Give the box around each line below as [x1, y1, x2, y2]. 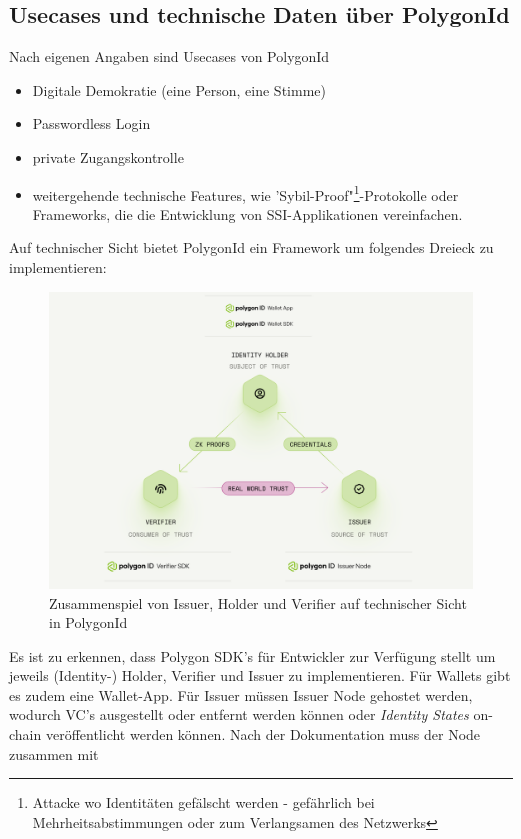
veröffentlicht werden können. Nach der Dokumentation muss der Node [45, 724, 481, 745]
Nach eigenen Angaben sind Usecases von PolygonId [9, 46, 330, 67]
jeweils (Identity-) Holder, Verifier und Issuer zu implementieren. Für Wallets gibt [9, 665, 511, 686]
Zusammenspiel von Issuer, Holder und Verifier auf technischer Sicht [49, 592, 467, 613]
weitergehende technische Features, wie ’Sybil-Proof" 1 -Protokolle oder [32, 181, 459, 205]
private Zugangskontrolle [32, 146, 184, 167]
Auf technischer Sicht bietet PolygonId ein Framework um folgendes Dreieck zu [9, 237, 494, 258]
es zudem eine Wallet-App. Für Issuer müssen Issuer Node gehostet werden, [9, 684, 473, 705]
